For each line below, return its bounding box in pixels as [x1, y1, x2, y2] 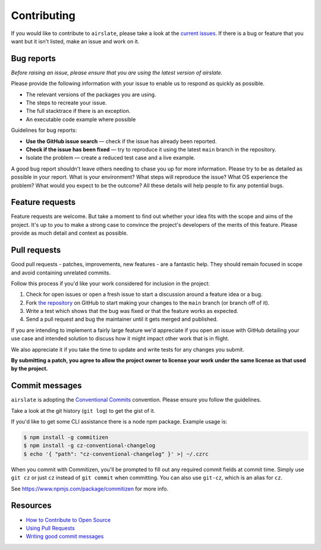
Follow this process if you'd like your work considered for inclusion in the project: [11, 280, 210, 287]
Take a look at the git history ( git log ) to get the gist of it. [11, 407, 156, 414]
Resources [11, 501, 52, 511]
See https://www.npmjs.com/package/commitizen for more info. [11, 485, 169, 492]
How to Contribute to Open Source [26, 516, 111, 523]
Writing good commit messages [26, 533, 104, 540]
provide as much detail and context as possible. [11, 229, 128, 237]
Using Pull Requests [26, 524, 75, 532]
